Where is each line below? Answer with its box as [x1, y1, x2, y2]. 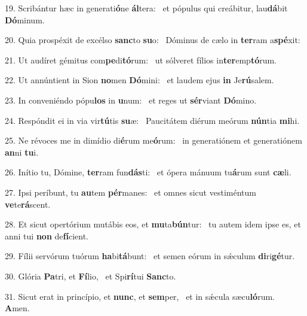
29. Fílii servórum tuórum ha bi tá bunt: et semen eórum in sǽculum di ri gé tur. [5, 250, 295, 262]
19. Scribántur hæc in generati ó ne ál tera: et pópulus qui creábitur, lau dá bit [5, 2, 288, 14]
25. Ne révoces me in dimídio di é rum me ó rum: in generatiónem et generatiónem [5, 134, 302, 147]
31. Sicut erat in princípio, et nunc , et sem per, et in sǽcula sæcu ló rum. [5, 290, 275, 302]
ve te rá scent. [5, 197, 51, 210]
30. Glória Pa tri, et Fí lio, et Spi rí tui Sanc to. [5, 269, 176, 282]
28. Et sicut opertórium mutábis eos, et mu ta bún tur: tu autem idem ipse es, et [5, 218, 301, 230]
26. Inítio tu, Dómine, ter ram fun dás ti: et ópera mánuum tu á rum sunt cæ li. [5, 166, 291, 178]
